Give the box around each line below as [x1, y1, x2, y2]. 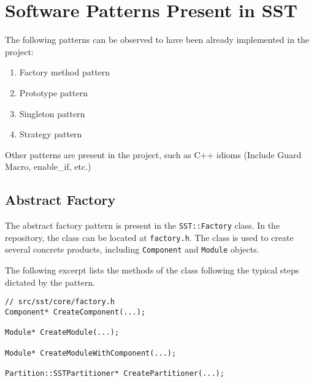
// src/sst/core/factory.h [5, 297, 115, 307]
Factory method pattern [19, 66, 110, 78]
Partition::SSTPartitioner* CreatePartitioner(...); [5, 369, 224, 378]
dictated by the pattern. [5, 275, 96, 288]
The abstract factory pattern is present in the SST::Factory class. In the [5, 219, 280, 232]
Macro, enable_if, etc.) [5, 160, 91, 173]
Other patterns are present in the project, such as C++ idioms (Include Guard [5, 148, 302, 161]
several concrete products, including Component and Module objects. [5, 243, 259, 256]
